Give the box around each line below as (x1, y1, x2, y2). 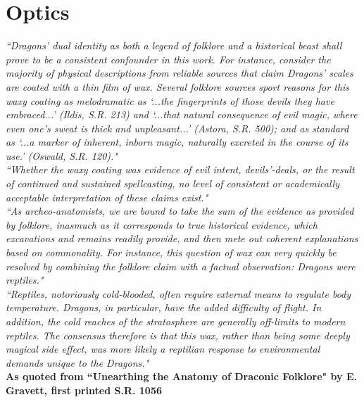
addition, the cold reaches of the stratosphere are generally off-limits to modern (6, 314, 346, 328)
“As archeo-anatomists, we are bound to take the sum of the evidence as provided (6, 203, 354, 218)
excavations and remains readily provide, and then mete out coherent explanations (6, 231, 358, 246)
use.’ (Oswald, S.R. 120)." (6, 148, 118, 163)
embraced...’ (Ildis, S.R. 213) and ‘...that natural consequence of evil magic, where (6, 107, 358, 122)
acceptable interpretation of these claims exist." (6, 189, 208, 204)
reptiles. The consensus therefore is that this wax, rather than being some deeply (6, 327, 350, 342)
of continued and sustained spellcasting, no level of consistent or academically (6, 176, 339, 191)
